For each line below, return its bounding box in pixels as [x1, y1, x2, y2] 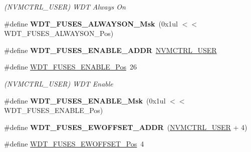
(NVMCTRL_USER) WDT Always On [4, 1, 126, 11]
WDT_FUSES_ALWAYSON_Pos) [4, 28, 114, 38]
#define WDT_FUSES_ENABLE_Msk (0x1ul [4, 95, 166, 105]
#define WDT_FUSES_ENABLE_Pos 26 [4, 61, 137, 72]
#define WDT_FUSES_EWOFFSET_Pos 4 [4, 138, 144, 149]
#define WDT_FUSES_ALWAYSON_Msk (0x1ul [4, 18, 178, 28]
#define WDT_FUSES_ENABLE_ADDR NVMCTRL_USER [4, 44, 217, 55]
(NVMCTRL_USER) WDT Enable [4, 78, 113, 88]
